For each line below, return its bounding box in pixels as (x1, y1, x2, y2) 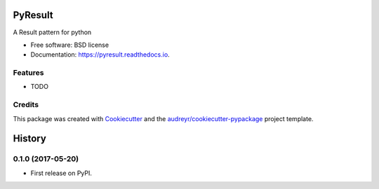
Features (13, 68, 44, 78)
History (13, 133, 47, 145)
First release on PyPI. (30, 169, 93, 177)
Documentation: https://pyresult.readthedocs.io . (30, 50, 170, 59)
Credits (13, 100, 39, 110)
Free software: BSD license (30, 41, 109, 49)
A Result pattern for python (13, 28, 92, 36)
